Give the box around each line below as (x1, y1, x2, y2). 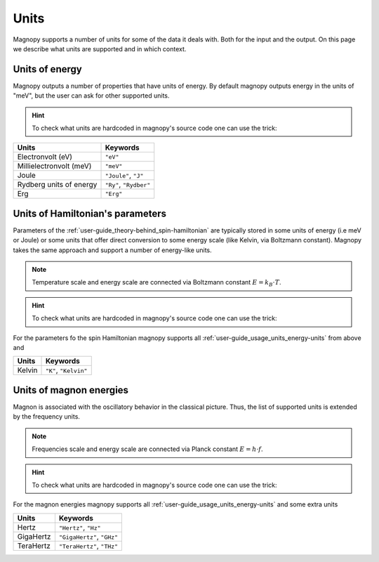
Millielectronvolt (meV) (17, 162, 92, 171)
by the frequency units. (13, 412, 81, 421)
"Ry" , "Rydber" (105, 180, 151, 190)
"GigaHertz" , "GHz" (58, 531, 119, 541)
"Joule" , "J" (105, 171, 144, 181)
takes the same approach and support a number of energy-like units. (13, 246, 212, 254)
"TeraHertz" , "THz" (58, 541, 119, 551)
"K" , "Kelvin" (45, 365, 88, 375)
